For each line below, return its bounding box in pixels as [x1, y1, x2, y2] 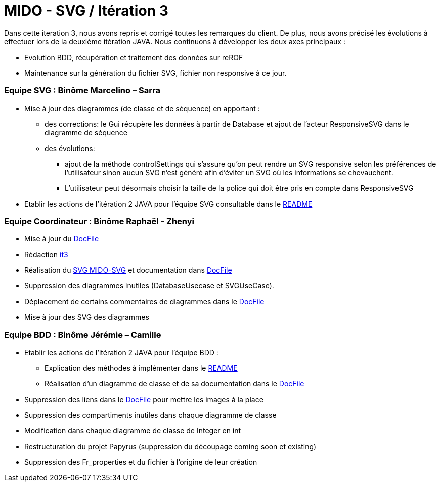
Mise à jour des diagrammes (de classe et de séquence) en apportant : [24, 104, 260, 113]
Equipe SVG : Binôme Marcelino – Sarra [4, 85, 160, 96]
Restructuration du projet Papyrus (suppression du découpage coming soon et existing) [24, 442, 317, 451]
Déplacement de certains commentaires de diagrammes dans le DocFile [24, 297, 265, 306]
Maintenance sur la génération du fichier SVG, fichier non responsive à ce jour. [24, 68, 287, 77]
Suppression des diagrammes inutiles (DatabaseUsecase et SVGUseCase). [24, 281, 274, 290]
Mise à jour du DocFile [24, 234, 99, 244]
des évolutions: [45, 143, 95, 153]
